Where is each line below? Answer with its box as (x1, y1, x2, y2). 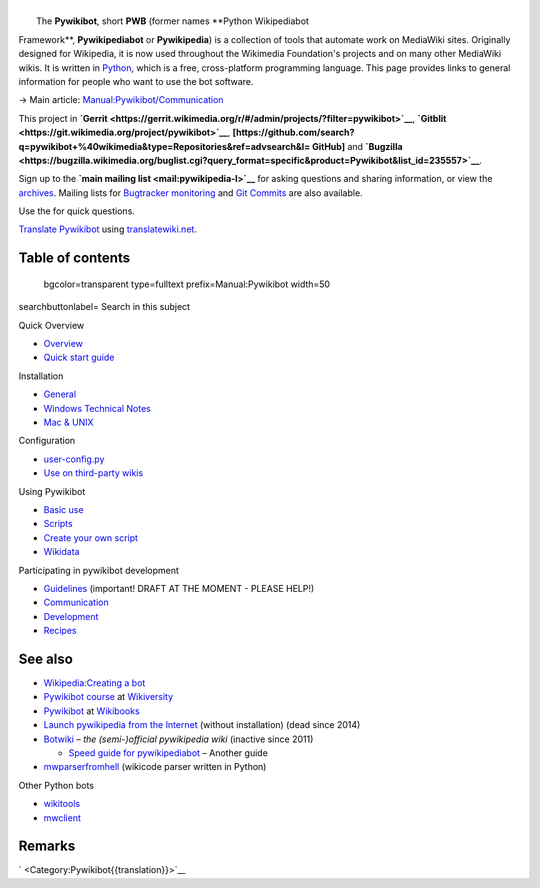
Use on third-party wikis (43, 467, 144, 479)
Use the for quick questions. (18, 205, 135, 217)
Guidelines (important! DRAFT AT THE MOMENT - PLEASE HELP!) (43, 582, 315, 594)
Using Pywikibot (18, 485, 86, 497)
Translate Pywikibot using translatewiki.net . (18, 223, 197, 235)
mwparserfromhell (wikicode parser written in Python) (43, 761, 267, 773)
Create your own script (43, 531, 139, 544)
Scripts (43, 518, 74, 530)
